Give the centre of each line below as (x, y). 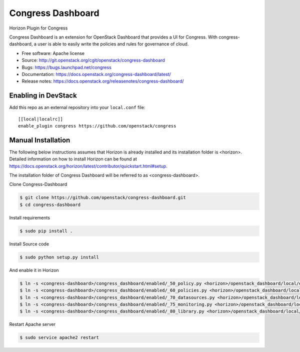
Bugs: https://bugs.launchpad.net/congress (67, 67)
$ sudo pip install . (46, 231)
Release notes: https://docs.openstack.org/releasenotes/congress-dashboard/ (103, 81)
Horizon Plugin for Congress (38, 28)
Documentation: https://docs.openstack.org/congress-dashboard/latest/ (96, 74)
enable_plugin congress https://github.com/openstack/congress (97, 126)
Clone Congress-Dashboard (38, 184)
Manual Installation (40, 140)
